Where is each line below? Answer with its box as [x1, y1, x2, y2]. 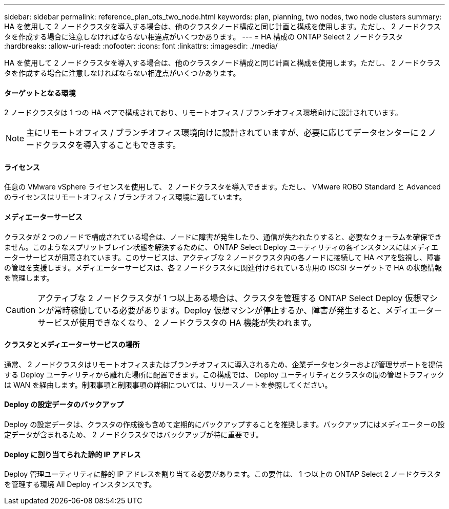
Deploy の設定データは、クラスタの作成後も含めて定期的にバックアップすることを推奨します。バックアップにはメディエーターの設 [4, 420, 445, 429]
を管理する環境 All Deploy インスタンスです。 [4, 480, 156, 489]
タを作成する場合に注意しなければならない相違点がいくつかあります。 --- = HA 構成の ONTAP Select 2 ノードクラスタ [4, 32, 403, 41]
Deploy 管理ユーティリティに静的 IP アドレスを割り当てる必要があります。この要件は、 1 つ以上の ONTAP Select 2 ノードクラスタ [4, 470, 441, 479]
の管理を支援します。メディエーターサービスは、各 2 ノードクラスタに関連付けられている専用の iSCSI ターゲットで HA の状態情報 [4, 263, 442, 272]
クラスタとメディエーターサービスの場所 [4, 340, 140, 349]
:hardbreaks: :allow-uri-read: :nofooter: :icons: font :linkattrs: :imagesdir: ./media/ [4, 41, 278, 50]
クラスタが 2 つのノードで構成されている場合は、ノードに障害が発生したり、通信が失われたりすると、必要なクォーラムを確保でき [4, 232, 442, 241]
